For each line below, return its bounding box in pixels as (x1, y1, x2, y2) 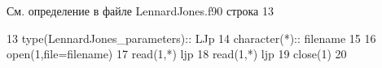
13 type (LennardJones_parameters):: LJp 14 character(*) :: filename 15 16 (7, 29, 376, 46)
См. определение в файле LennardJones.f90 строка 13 (7, 2, 274, 19)
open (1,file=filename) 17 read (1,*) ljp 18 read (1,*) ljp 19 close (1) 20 (7, 45, 347, 62)
